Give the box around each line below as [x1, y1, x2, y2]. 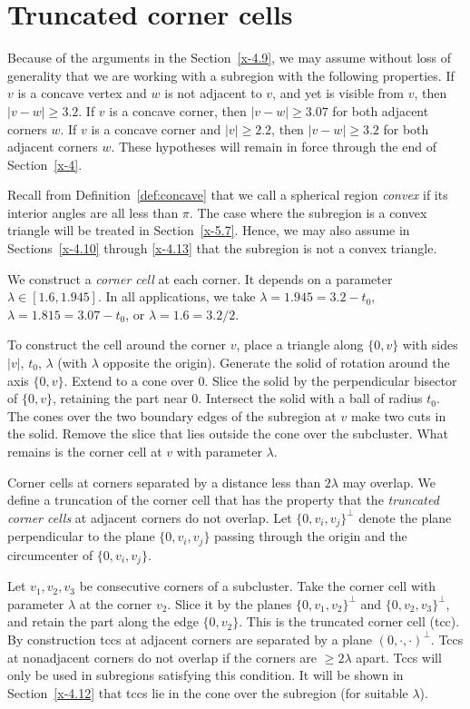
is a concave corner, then [109, 101, 247, 120]
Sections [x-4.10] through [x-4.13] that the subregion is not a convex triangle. [7, 239, 437, 258]
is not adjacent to [164, 84, 262, 103]
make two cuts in [350, 406, 446, 425]
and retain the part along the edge [7, 612, 199, 631]
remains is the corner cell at [7, 442, 162, 460]
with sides [402, 335, 458, 354]
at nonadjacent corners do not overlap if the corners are [7, 647, 318, 666]
